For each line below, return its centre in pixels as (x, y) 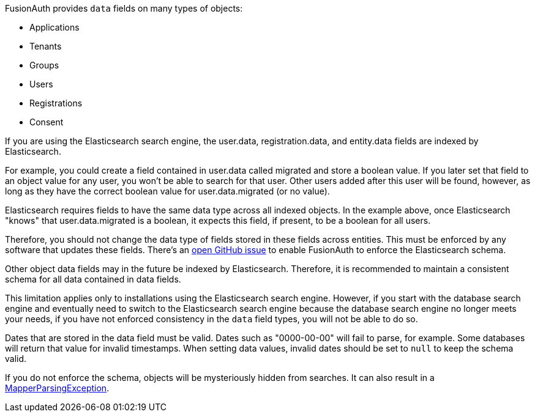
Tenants (46, 46)
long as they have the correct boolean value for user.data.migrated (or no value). (167, 191)
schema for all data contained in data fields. (93, 279)
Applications (54, 27)
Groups (44, 65)
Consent (47, 122)
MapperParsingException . (57, 388)
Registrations (56, 103)
